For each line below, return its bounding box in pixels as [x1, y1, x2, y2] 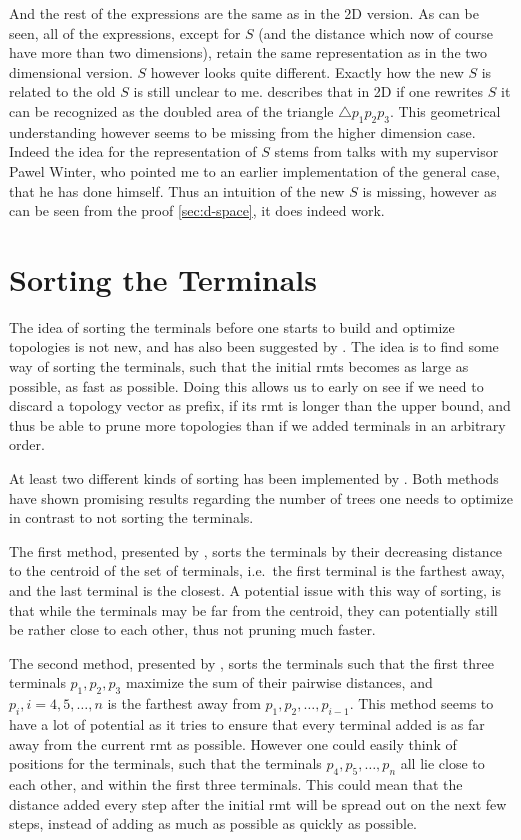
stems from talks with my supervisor [274, 141, 499, 162]
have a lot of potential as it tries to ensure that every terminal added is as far [9, 713, 485, 734]
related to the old [9, 81, 116, 102]
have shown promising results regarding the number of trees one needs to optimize [9, 487, 513, 508]
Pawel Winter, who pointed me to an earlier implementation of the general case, [9, 160, 500, 181]
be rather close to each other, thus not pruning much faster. [9, 619, 376, 640]
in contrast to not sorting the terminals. [9, 507, 254, 528]
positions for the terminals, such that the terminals [9, 753, 322, 774]
